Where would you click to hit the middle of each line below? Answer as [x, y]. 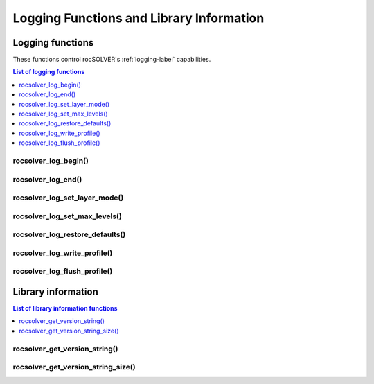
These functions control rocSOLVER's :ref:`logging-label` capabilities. [112, 60]
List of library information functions [65, 308]
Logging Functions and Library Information [139, 18]
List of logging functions [49, 72]
